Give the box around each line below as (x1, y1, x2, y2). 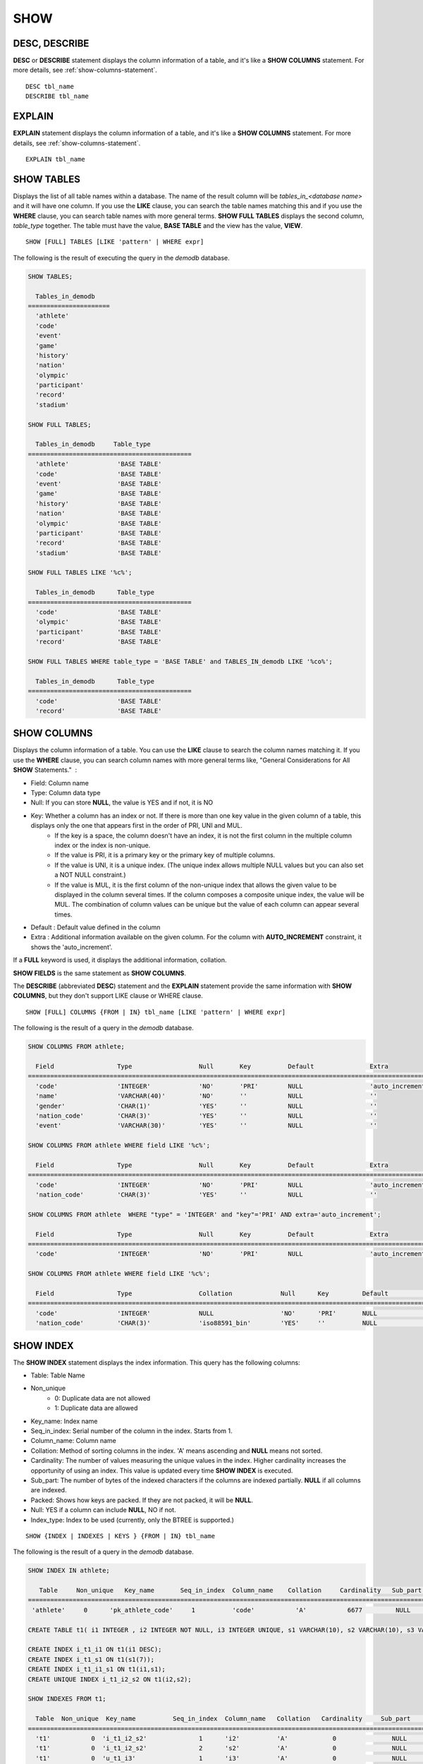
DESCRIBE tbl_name (25, 92, 90, 100)
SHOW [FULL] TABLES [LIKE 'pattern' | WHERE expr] (25, 238, 204, 246)
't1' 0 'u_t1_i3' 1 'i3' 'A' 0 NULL (35, 1754, 407, 1762)
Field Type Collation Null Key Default (35, 1289, 389, 1298)
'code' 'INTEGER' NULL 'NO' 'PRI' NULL (35, 1309, 377, 1317)
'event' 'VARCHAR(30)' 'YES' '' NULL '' (35, 1122, 377, 1130)
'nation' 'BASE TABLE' (35, 509, 162, 518)
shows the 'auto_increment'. (30, 943, 113, 951)
